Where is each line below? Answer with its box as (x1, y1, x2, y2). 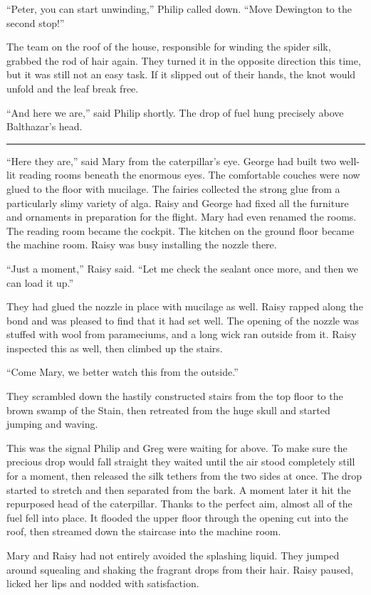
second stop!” (6, 15, 65, 30)
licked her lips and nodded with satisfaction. (6, 576, 199, 591)
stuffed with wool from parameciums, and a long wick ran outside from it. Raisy (6, 327, 357, 342)
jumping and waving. (6, 416, 98, 431)
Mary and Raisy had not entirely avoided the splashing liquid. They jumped (6, 548, 340, 562)
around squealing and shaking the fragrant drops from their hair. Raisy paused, (6, 562, 354, 576)
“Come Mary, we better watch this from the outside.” (6, 364, 239, 379)
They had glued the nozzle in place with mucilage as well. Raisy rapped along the (6, 299, 363, 314)
